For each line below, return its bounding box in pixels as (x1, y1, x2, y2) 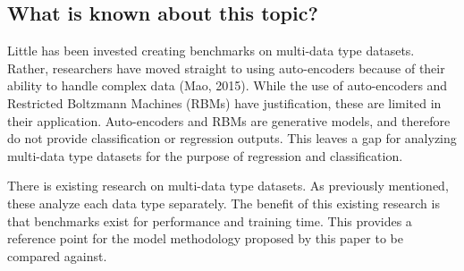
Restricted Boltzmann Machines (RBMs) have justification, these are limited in (7, 93, 442, 112)
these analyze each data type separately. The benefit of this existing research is (7, 193, 440, 212)
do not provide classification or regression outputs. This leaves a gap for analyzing (7, 129, 457, 148)
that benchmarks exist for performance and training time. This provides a (7, 211, 412, 230)
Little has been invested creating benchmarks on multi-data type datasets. (7, 41, 415, 60)
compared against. (7, 246, 107, 265)
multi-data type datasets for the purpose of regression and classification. (7, 146, 403, 165)
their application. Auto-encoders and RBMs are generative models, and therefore (7, 111, 451, 130)
